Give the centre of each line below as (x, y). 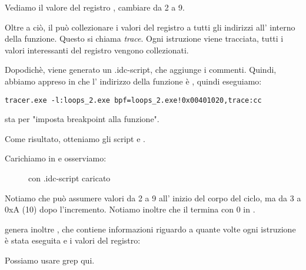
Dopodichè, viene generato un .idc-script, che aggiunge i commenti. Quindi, (141, 70)
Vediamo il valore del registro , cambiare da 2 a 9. (95, 7)
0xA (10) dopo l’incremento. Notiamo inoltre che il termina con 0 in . (130, 209)
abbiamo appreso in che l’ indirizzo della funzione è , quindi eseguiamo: (133, 81)
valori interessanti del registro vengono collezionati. (97, 50)
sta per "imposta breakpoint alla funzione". (82, 119)
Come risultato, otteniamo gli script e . (75, 138)
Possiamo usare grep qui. (50, 260)
